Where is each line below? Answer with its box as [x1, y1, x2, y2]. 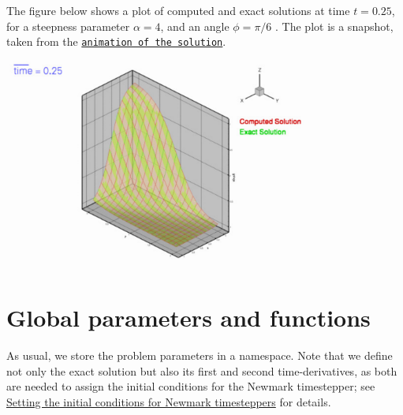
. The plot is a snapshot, [275, 17, 394, 34]
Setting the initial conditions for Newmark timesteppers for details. [6, 393, 331, 409]
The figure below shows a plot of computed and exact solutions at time [6, 2, 350, 18]
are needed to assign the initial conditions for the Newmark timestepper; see [6, 378, 375, 394]
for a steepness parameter [6, 17, 130, 34]
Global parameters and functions [6, 301, 371, 334]
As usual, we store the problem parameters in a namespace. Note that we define [6, 347, 393, 364]
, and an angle [160, 17, 229, 34]
